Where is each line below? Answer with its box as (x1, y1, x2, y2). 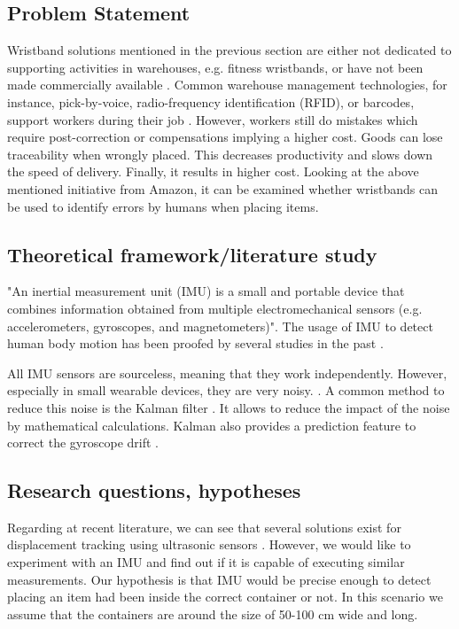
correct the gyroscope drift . (7, 433, 159, 452)
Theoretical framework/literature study (7, 240, 377, 268)
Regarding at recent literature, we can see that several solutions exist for (7, 517, 401, 536)
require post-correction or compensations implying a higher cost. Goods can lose (7, 128, 443, 146)
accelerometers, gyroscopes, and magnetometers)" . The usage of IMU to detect (7, 316, 433, 335)
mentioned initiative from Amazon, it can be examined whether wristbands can (7, 179, 438, 198)
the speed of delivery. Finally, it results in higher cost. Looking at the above (7, 162, 419, 181)
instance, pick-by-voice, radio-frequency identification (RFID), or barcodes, (7, 92, 415, 111)
